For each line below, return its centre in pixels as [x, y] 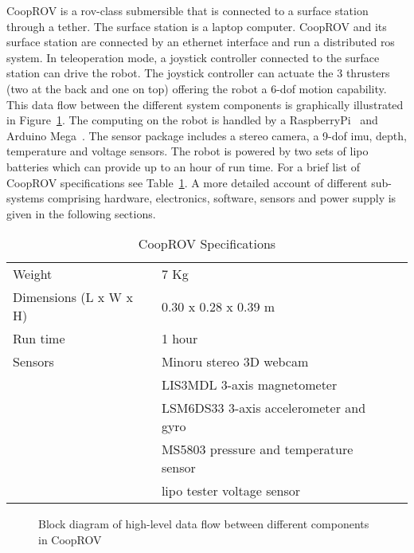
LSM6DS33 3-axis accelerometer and [264, 408]
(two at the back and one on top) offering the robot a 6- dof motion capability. [197, 88]
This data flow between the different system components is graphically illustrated [205, 104]
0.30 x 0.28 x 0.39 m [218, 306]
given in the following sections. [81, 213]
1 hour [180, 339]
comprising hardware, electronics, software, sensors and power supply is [222, 198]
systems [25, 198]
